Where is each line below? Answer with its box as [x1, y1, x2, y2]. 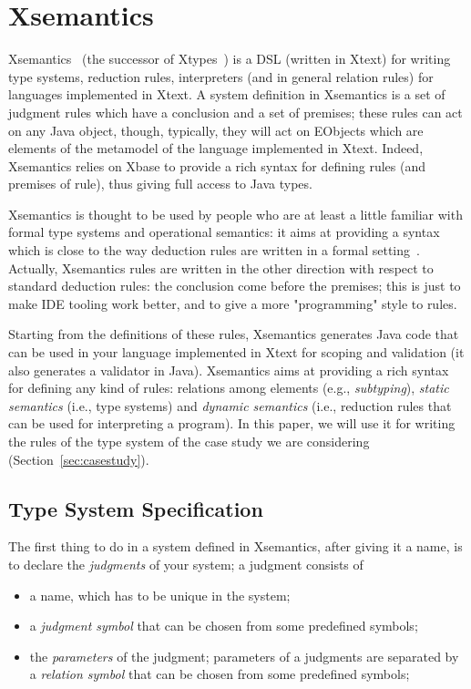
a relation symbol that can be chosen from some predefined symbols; [29, 664, 410, 684]
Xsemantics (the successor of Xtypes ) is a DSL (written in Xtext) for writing [8, 49, 451, 68]
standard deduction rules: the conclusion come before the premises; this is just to [8, 276, 461, 295]
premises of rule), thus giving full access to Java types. [8, 174, 312, 193]
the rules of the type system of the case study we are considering [8, 432, 370, 450]
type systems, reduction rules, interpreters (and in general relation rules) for [8, 67, 434, 86]
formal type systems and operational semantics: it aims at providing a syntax [8, 222, 440, 242]
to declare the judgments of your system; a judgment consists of [8, 554, 363, 573]
